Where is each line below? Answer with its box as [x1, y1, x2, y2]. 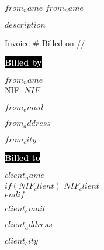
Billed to [5, 152, 40, 164]
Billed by [5, 56, 42, 69]
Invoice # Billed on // [5, 36, 85, 49]
